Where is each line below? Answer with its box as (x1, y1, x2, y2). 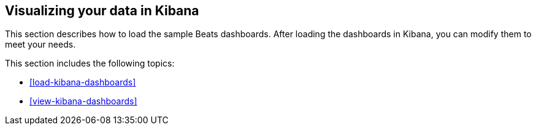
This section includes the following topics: (5, 58, 175, 69)
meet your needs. (5, 39, 76, 50)
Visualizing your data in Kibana (5, 3, 199, 18)
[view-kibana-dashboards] (29, 96, 137, 107)
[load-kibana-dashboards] (29, 77, 136, 88)
